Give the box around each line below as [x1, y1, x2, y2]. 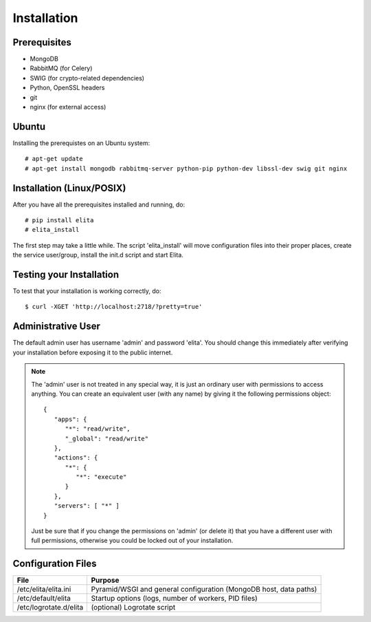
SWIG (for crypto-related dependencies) [30, 74, 144, 82]
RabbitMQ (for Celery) [30, 64, 93, 72]
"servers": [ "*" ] [54, 502, 120, 510]
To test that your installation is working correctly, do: [12, 287, 161, 295]
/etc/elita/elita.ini [16, 585, 71, 594]
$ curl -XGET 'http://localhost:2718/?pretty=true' [25, 303, 203, 311]
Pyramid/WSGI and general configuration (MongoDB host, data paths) [91, 585, 317, 594]
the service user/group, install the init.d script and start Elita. [12, 251, 183, 259]
